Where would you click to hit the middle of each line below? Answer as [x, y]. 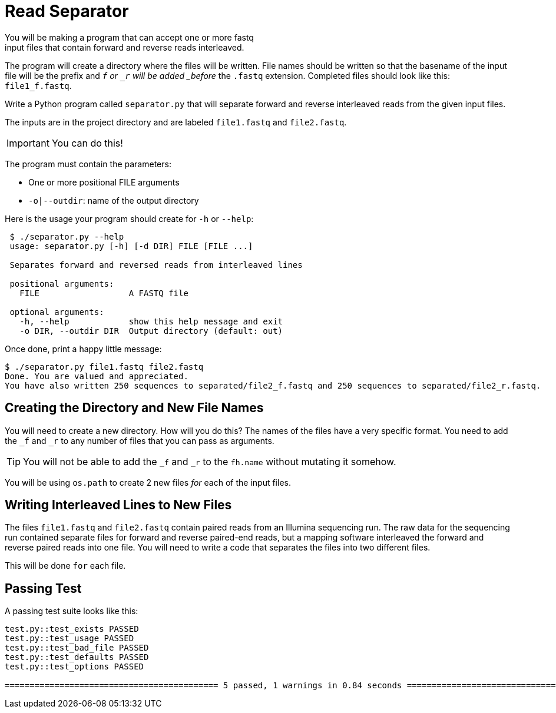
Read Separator [67, 11]
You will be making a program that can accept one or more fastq [129, 37]
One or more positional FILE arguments [104, 182]
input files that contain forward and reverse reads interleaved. [125, 47]
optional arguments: [57, 312]
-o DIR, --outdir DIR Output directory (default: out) [151, 331]
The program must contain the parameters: [88, 164]
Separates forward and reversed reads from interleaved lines [156, 265]
